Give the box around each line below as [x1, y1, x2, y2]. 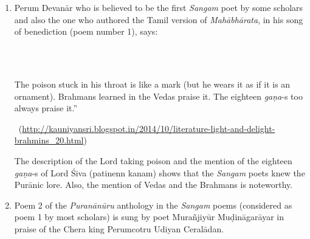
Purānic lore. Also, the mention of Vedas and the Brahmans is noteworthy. [14, 178, 293, 191]
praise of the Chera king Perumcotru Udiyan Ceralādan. [14, 222, 224, 235]
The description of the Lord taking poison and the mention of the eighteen [14, 154, 292, 167]
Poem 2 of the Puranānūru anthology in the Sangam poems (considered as [14, 198, 292, 211]
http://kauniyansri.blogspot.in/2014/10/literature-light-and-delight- [22, 122, 275, 134]
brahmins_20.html [14, 134, 84, 147]
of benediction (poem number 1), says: [14, 25, 158, 38]
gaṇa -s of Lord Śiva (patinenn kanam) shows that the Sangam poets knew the [14, 166, 305, 179]
